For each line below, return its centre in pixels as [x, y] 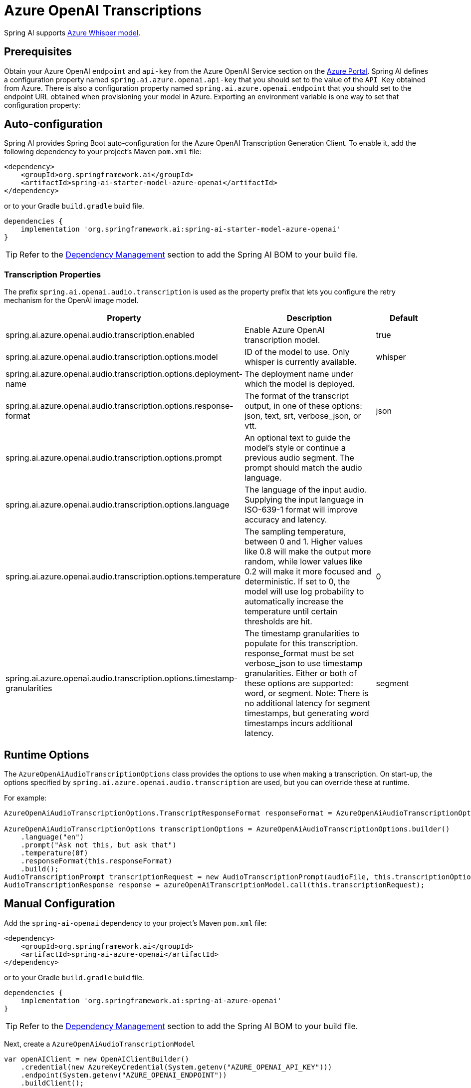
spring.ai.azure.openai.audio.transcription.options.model [112, 357]
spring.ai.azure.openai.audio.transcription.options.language [118, 505]
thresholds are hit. [278, 622]
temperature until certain [291, 612]
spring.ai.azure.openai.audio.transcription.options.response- [119, 406]
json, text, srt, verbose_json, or [303, 416]
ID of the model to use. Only [297, 352]
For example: [25, 798]
